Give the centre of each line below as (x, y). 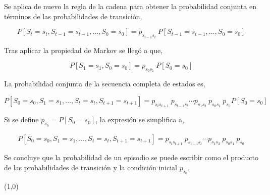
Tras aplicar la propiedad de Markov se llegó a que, (84, 50)
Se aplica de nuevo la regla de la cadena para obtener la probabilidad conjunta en (130, 6)
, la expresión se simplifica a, (140, 119)
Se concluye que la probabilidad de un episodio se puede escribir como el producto (131, 157)
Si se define (21, 119)
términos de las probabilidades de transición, (73, 16)
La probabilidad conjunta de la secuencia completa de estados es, (105, 84)
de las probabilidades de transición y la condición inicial (91, 167)
